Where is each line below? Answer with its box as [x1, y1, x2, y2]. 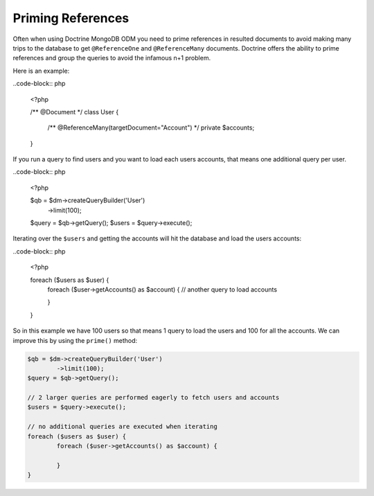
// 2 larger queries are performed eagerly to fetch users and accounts [27, 393, 280, 402]
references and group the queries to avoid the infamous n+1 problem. [12, 54, 211, 62]
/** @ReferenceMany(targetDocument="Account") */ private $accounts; [47, 123, 255, 132]
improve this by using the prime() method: [12, 336, 138, 344]
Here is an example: [12, 67, 70, 75]
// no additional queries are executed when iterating [27, 423, 217, 431]
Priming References [12, 10, 130, 26]
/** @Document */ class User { [30, 107, 119, 116]
